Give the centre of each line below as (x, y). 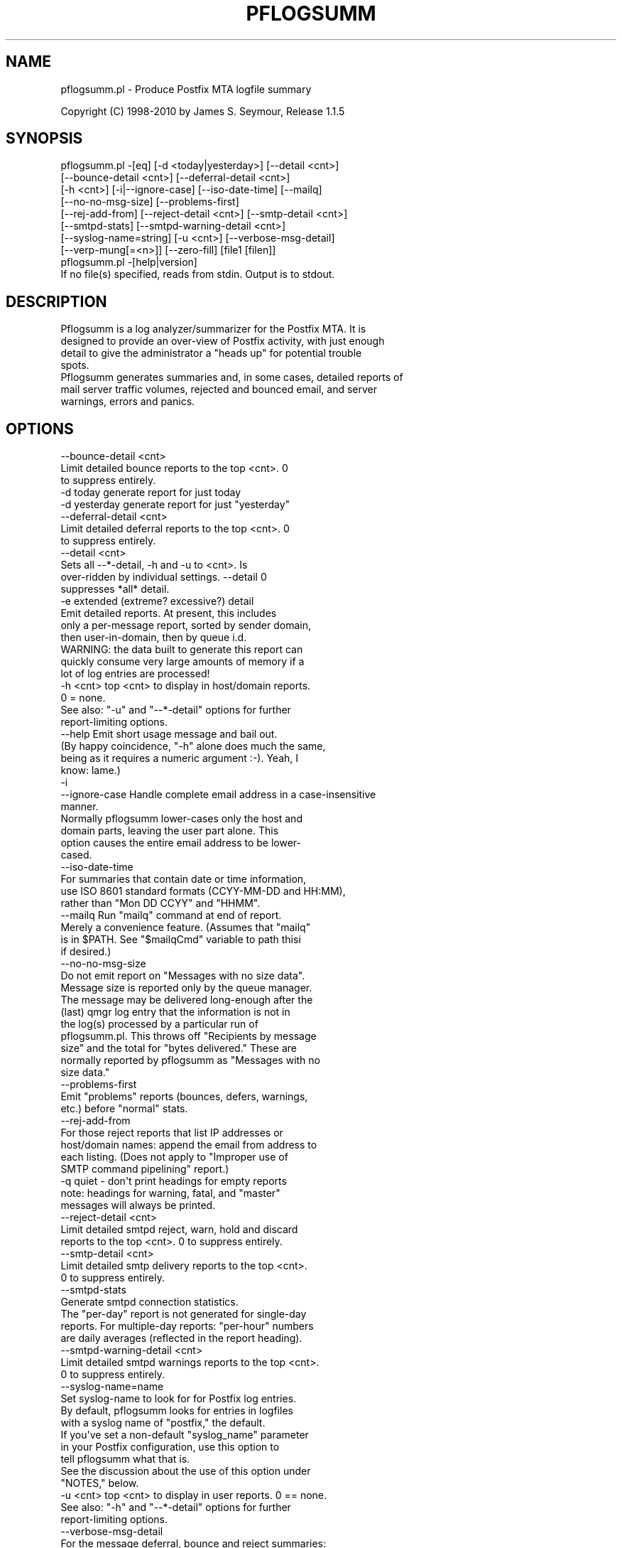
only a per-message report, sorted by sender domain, (186, 625)
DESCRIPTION (56, 301)
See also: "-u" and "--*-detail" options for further (176, 710)
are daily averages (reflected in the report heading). (181, 1338)
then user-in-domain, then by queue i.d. (154, 638)
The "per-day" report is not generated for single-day (184, 1314)
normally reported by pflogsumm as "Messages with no (191, 1060)
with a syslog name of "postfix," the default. (163, 1423)
